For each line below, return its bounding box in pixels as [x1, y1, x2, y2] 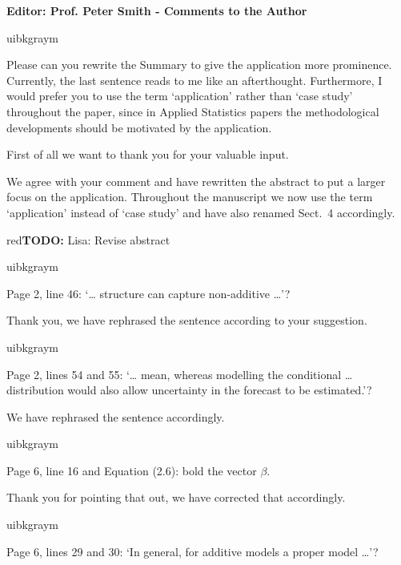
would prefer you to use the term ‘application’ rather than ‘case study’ [6, 87, 353, 104]
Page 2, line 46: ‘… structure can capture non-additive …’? [6, 285, 291, 301]
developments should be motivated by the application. [6, 119, 272, 135]
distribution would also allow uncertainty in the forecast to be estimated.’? [6, 381, 372, 398]
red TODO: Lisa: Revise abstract [6, 231, 170, 248]
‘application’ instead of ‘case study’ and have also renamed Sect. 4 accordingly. [6, 204, 395, 220]
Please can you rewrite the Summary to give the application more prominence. [6, 56, 392, 73]
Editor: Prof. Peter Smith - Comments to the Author [6, 2, 307, 18]
